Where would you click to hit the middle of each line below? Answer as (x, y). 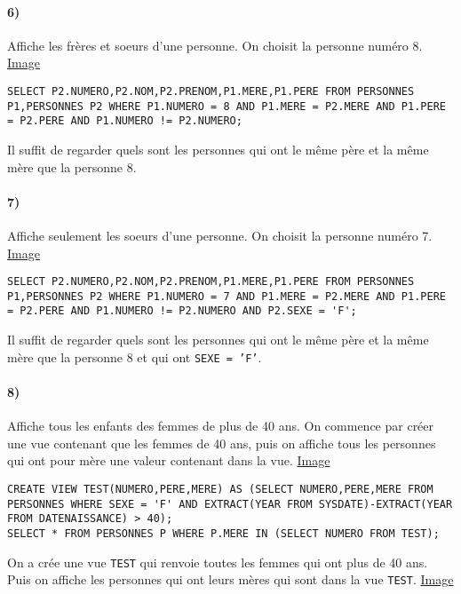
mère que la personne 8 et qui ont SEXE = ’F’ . (135, 356)
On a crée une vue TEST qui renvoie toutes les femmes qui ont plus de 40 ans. (218, 562)
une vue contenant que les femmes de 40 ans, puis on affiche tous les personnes (222, 443)
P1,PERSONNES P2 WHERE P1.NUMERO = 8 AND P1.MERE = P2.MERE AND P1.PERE (227, 106)
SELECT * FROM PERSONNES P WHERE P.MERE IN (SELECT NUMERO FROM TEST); (223, 533)
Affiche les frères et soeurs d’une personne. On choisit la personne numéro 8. (215, 45)
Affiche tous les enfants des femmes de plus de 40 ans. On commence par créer (221, 426)
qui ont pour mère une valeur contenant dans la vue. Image (169, 460)
